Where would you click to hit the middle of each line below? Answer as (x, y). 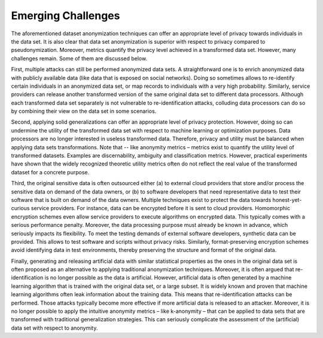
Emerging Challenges (65, 16)
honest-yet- (287, 199)
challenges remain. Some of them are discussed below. (79, 58)
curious (20, 208)
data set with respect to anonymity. (54, 328)
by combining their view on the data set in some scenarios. (84, 111)
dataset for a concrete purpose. (50, 172)
